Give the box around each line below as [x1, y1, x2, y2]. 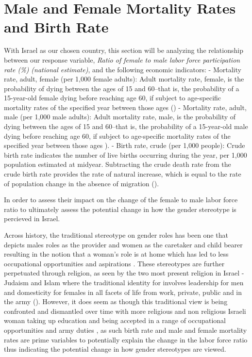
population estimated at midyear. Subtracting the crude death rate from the [4, 159, 231, 169]
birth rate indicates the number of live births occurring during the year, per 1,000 [4, 149, 247, 160]
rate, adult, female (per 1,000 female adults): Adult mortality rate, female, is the [4, 74, 244, 84]
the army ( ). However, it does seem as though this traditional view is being [4, 296, 228, 307]
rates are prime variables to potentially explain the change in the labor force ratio [4, 334, 248, 344]
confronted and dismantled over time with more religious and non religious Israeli [4, 306, 246, 316]
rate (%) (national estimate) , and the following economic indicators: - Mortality [4, 64, 241, 74]
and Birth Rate [4, 17, 109, 37]
